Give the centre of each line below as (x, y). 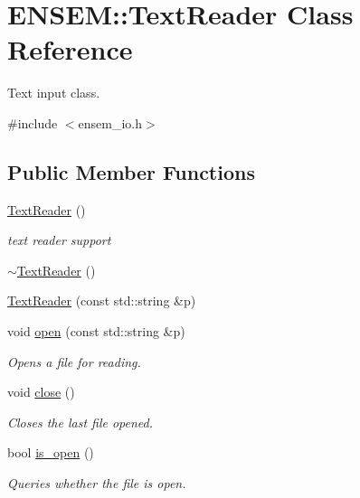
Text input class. (54, 93)
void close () (41, 392)
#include (33, 122)
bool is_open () (51, 452)
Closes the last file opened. (81, 422)
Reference (70, 49)
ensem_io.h (110, 122)
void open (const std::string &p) (96, 331)
